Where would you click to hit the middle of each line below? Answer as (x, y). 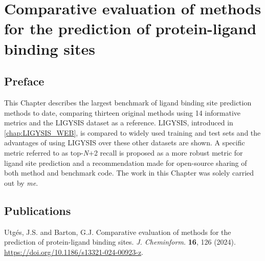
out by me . (21, 182)
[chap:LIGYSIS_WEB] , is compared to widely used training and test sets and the (132, 132)
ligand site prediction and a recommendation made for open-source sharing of (126, 162)
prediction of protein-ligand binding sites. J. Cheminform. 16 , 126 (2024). (120, 242)
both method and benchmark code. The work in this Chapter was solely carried (129, 173)
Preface (24, 81)
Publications (38, 210)
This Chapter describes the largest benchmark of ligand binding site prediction (128, 102)
